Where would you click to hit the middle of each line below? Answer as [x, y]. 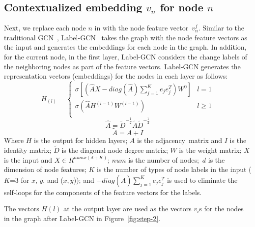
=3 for [19, 180]
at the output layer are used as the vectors [127, 209]
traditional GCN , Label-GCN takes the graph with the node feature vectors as [126, 37]
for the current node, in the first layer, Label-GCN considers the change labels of [126, 56]
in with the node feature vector [142, 28]
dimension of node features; [45, 169]
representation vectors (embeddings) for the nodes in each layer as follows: [116, 76]
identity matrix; [28, 150]
